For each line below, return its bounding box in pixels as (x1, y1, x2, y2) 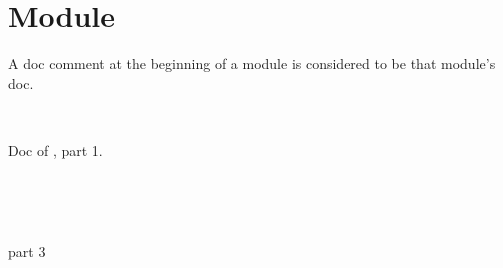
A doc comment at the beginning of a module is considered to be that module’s (8, 53, 496, 74)
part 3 (8, 240, 46, 261)
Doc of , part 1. (8, 139, 103, 160)
